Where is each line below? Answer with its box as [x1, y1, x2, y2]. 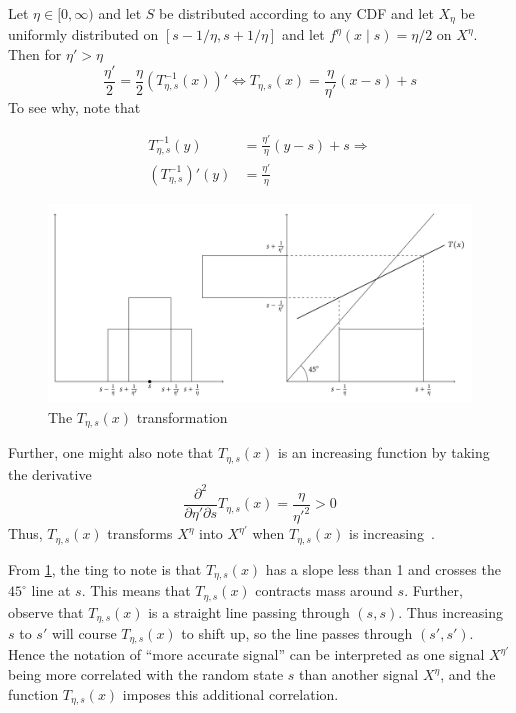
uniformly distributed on [8, 24, 159, 45]
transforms [107, 523, 173, 544]
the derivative [8, 463, 92, 484]
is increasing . [349, 523, 435, 544]
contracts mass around [255, 580, 393, 601]
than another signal [299, 664, 419, 685]
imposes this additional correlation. [122, 683, 339, 704]
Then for [8, 44, 62, 65]
